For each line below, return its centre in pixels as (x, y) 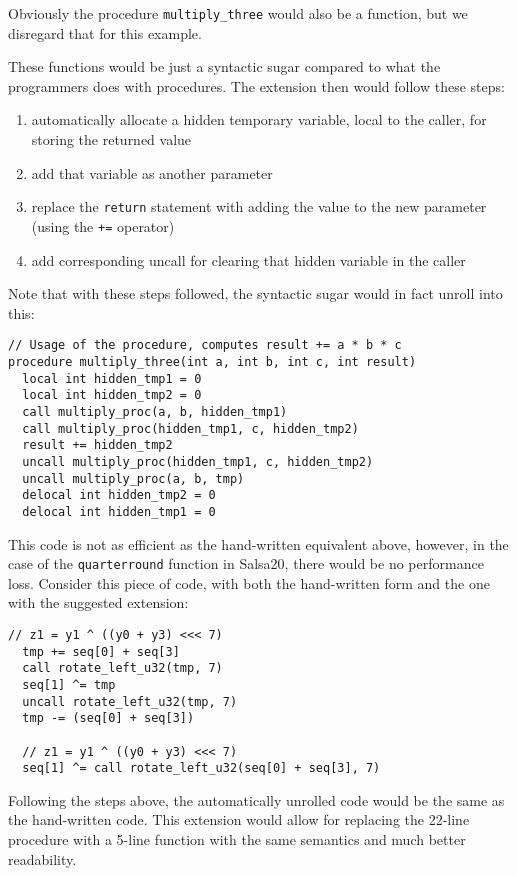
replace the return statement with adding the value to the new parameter (259, 206)
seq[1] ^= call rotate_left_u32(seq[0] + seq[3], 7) (201, 768)
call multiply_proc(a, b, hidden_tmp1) (155, 411)
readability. (42, 858)
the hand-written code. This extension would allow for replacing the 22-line (239, 819)
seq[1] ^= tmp (69, 684)
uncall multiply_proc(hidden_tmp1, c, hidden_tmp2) (198, 461)
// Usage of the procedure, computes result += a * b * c (205, 345)
